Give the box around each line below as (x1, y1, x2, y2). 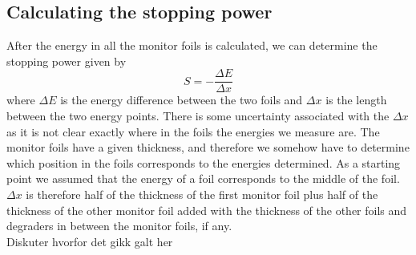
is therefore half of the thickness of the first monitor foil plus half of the (26, 186, 378, 203)
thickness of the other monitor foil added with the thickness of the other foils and (6, 201, 407, 218)
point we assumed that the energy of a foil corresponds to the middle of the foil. (6, 170, 400, 187)
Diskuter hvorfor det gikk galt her (6, 233, 173, 249)
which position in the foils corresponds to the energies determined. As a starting (6, 154, 401, 171)
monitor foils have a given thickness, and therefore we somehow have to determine (6, 139, 410, 156)
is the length (325, 91, 387, 108)
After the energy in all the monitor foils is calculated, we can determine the (6, 37, 378, 54)
